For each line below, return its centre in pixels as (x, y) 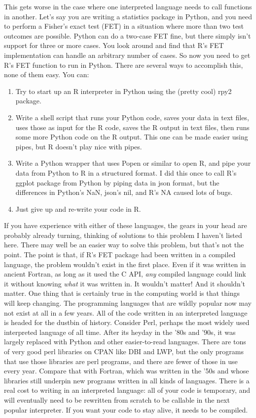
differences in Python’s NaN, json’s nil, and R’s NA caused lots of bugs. (124, 192)
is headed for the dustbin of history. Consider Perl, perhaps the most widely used (127, 322)
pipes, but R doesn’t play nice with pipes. (79, 146)
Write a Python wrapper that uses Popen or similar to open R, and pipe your (133, 163)
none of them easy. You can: (47, 74)
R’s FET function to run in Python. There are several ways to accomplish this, (124, 65)
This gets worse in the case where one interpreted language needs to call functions (128, 6)
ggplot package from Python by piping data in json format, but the (117, 182)
